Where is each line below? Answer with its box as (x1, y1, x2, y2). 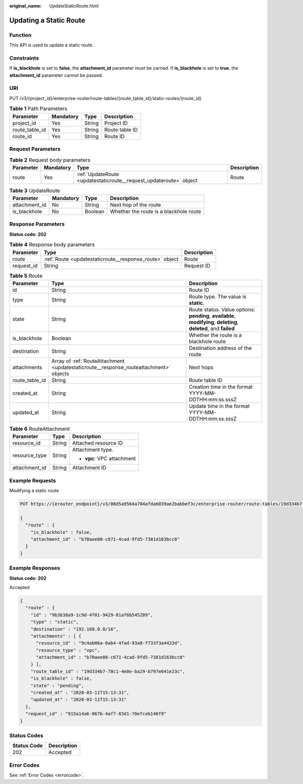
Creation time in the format (188, 383, 253, 390)
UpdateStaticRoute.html (49, 3, 99, 9)
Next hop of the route (110, 201, 161, 208)
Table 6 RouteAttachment (9, 426, 70, 433)
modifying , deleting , (188, 319, 239, 326)
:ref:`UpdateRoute (76, 171, 119, 178)
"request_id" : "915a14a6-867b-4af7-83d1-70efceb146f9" (25, 711, 167, 717)
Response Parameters (9, 221, 65, 228)
